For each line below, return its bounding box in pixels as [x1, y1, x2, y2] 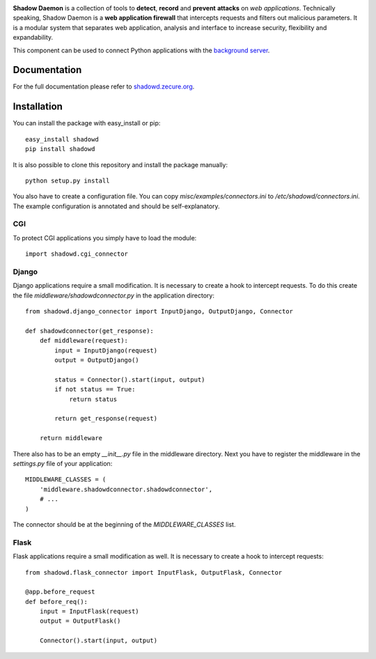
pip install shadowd [25, 145, 95, 153]
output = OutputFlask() [39, 617, 121, 625]
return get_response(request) [54, 414, 158, 423]
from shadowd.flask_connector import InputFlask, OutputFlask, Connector [25, 568, 283, 576]
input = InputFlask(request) [39, 607, 139, 616]
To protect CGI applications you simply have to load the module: [13, 233, 197, 242]
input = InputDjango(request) [54, 346, 158, 355]
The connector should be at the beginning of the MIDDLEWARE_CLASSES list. [13, 520, 236, 529]
